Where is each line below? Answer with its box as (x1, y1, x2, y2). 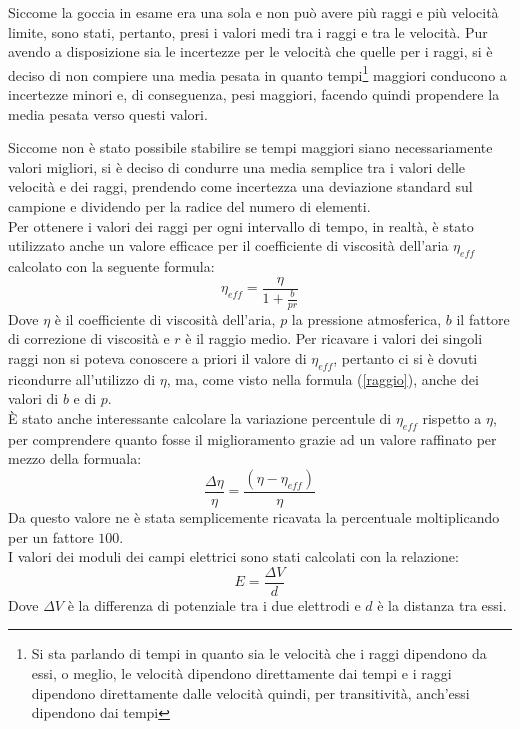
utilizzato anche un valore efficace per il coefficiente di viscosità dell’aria (8, 235, 449, 256)
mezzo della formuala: (8, 448, 142, 469)
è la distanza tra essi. (377, 594, 507, 615)
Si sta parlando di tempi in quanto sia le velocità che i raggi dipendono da (31, 643, 487, 664)
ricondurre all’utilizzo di (8, 368, 156, 389)
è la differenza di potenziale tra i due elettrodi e (67, 594, 361, 615)
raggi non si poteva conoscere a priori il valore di (8, 348, 307, 369)
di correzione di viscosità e (8, 328, 170, 349)
